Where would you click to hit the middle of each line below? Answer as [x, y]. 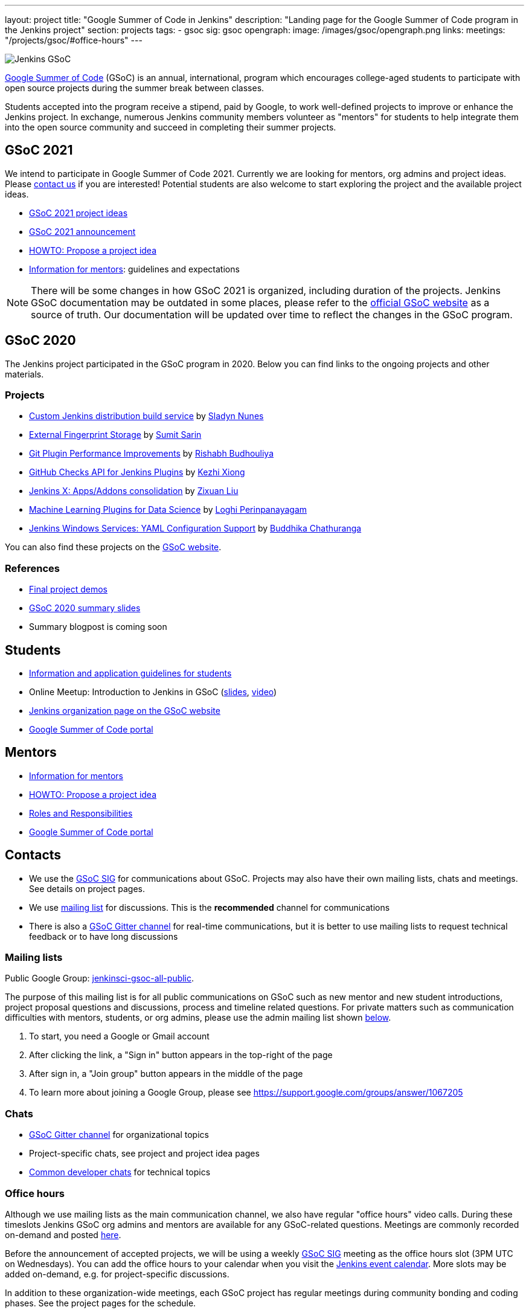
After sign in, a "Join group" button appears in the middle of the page [166, 1074]
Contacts [33, 855]
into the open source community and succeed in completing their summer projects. [171, 127]
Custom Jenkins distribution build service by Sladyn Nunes [146, 416]
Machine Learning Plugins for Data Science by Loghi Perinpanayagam [168, 510]
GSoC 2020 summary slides [85, 608]
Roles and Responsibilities [81, 813]
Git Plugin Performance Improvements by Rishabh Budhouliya [152, 454]
